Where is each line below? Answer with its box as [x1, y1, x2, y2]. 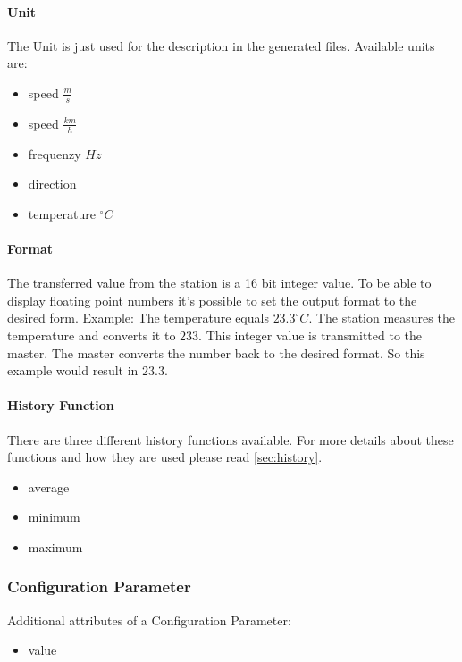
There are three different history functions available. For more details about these [7, 430, 454, 448]
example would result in [7, 361, 139, 380]
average [28, 477, 70, 496]
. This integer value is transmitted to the [198, 326, 423, 344]
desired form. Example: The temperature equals [7, 308, 269, 327]
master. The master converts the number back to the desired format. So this [7, 343, 425, 362]
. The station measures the [308, 308, 455, 327]
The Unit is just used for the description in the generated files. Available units [7, 36, 435, 54]
